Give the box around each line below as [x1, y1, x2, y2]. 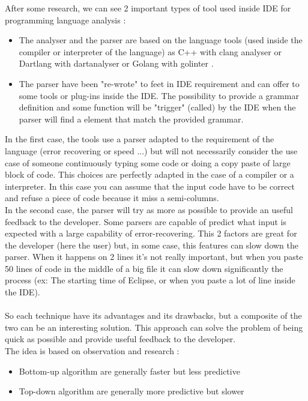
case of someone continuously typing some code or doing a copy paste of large [5, 156, 291, 169]
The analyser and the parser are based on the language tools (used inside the [19, 34, 303, 46]
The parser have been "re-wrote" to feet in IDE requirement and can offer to [19, 77, 300, 89]
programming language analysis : [5, 13, 126, 26]
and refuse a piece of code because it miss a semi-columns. [5, 191, 219, 204]
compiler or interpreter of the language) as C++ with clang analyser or [19, 45, 282, 58]
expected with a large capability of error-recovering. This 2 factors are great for [5, 227, 297, 240]
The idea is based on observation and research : [5, 345, 180, 357]
